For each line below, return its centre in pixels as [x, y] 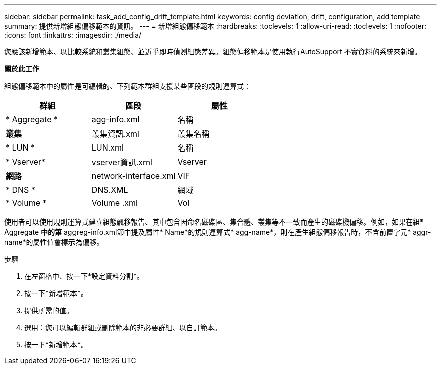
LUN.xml [107, 147]
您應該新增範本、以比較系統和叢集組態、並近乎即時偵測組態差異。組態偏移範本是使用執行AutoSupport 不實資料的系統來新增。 [213, 52]
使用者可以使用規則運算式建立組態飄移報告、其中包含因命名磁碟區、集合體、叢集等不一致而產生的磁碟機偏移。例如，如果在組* [214, 222]
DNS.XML [110, 190]
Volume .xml [115, 203]
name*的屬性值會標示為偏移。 [54, 242]
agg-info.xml [116, 119]
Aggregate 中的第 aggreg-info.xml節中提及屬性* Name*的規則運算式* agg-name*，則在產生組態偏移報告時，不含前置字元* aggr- [218, 232]
